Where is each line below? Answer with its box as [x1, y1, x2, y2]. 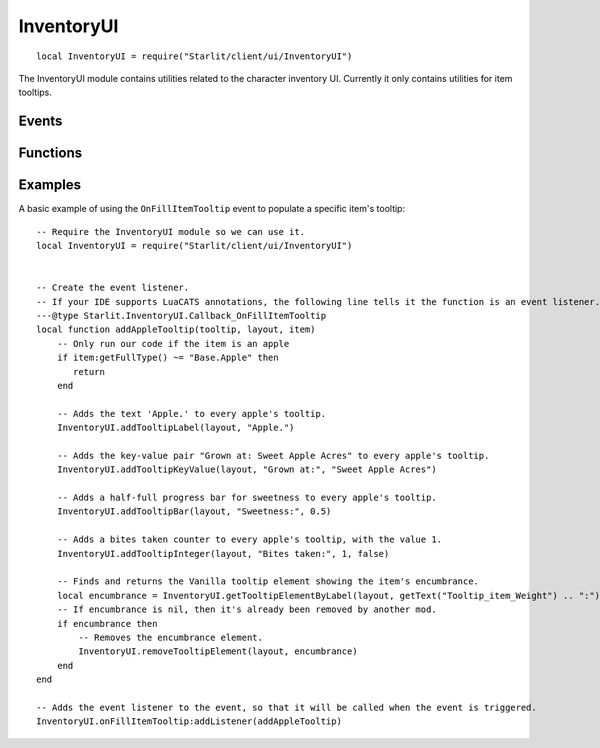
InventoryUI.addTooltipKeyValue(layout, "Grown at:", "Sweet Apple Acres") [56, 464, 437, 475]
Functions [18, 145, 83, 162]
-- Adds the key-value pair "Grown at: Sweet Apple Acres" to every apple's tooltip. [56, 450, 490, 461]
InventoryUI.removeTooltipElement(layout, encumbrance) [78, 646, 359, 657]
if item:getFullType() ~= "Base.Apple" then [56, 352, 279, 364]
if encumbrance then [56, 618, 158, 629]
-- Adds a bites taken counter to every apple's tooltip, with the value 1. [56, 534, 443, 545]
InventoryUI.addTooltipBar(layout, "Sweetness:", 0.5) [56, 506, 332, 517]
